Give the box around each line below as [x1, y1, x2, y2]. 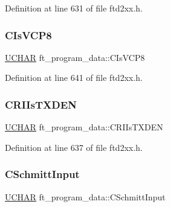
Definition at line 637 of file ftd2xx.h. [5, 141, 143, 153]
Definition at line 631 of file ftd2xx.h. [5, 2, 143, 14]
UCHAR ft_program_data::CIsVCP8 [5, 51, 145, 63]
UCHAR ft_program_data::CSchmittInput [5, 190, 166, 203]
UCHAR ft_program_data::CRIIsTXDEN [5, 121, 163, 133]
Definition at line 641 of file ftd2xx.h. [5, 71, 143, 84]
